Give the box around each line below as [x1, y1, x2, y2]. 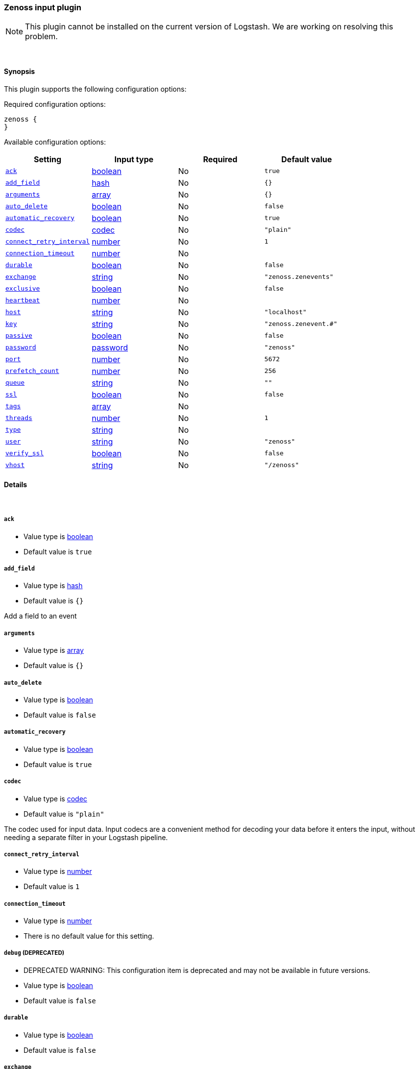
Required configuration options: [4, 99, 106, 108]
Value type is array [24, 646, 84, 655]
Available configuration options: [4, 137, 106, 146]
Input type [114, 154, 154, 164]
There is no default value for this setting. [24, 932, 154, 941]
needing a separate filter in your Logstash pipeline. [4, 833, 168, 842]
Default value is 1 [24, 882, 80, 891]
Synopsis [4, 67, 35, 75]
